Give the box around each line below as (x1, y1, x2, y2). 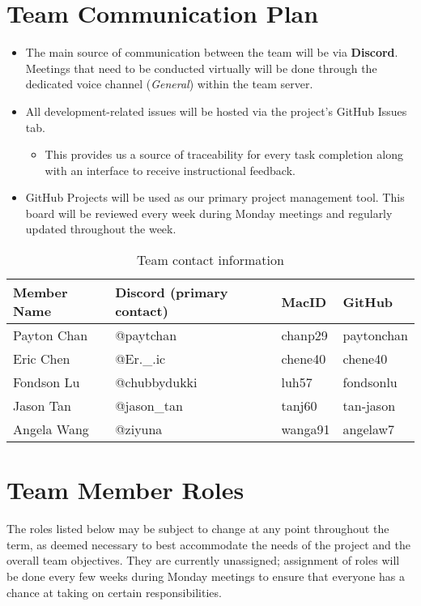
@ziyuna (115, 420, 163, 439)
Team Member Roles (6, 473, 245, 506)
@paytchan (115, 326, 177, 345)
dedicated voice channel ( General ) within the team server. (25, 75, 313, 92)
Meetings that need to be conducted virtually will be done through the (25, 59, 377, 76)
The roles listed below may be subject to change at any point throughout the (6, 520, 389, 537)
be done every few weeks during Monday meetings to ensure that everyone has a (6, 567, 405, 584)
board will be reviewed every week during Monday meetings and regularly (25, 204, 393, 221)
